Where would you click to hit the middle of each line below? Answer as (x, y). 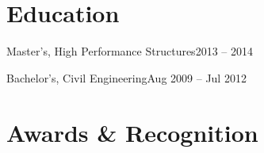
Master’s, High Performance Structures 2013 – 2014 (130, 51)
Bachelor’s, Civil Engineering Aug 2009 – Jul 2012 (126, 77)
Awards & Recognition (132, 132)
